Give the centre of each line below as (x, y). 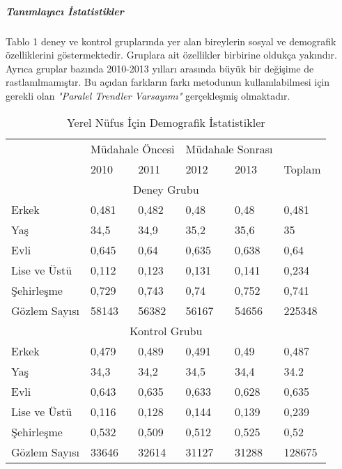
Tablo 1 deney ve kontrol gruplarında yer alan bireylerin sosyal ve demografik (171, 41)
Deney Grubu (166, 189)
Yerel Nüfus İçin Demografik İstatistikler (166, 122)
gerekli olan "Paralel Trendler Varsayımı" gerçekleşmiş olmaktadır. (148, 95)
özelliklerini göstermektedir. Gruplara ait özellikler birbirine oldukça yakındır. (171, 55)
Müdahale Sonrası (229, 148)
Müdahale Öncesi (132, 148)
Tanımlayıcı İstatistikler (65, 11)
